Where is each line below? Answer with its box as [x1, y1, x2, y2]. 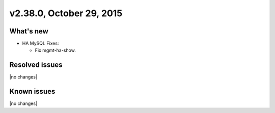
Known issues [9, 87, 56, 96]
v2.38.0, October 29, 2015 [9, 8, 123, 19]
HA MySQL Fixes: [22, 41, 59, 47]
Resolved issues [9, 61, 63, 69]
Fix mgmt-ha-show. [35, 47, 76, 53]
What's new [9, 27, 48, 35]
